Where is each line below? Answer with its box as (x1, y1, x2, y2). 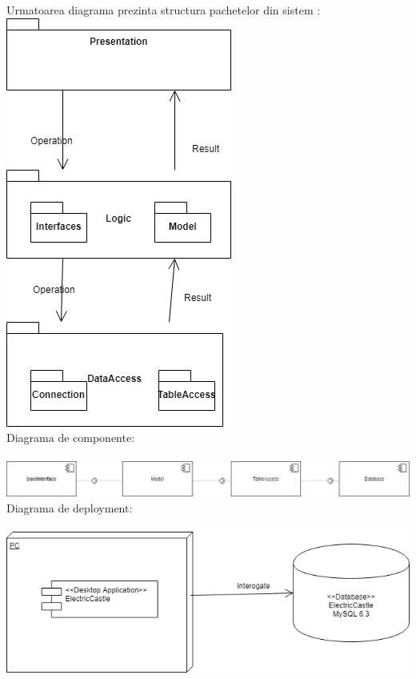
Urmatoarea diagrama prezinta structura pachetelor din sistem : (6, 2, 321, 18)
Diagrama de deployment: (6, 499, 133, 516)
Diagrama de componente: (6, 429, 135, 446)
